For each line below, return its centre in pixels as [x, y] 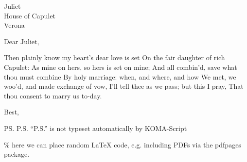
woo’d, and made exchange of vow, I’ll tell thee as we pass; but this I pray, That [124, 86]
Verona [14, 25]
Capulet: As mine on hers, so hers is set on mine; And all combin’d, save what [121, 67]
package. [17, 154]
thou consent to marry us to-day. [53, 95]
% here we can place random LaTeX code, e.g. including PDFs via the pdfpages [123, 144]
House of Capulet [30, 15]
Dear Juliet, [22, 41]
